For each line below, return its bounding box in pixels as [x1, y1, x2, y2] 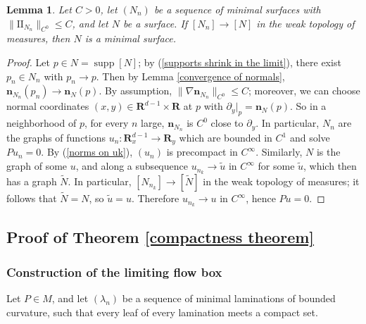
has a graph [6, 173, 57, 188]
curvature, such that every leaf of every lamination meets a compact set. [6, 304, 318, 319]
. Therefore [131, 191, 179, 206]
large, [141, 116, 165, 130]
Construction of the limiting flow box [6, 263, 222, 280]
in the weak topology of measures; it [203, 173, 360, 188]
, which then [303, 158, 357, 173]
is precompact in [166, 144, 238, 159]
